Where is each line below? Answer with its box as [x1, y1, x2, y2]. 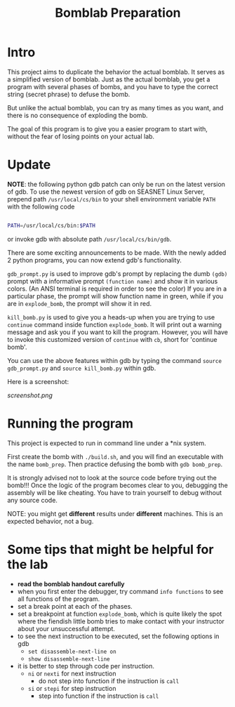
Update [7, 157, 51, 173]
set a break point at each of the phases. [17, 602, 133, 610]
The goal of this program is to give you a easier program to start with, [7, 124, 208, 133]
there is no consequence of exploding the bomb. [7, 111, 148, 119]
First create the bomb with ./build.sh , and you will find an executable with [7, 452, 224, 461]
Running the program [7, 416, 134, 431]
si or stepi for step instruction [27, 684, 116, 692]
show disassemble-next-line [27, 655, 110, 663]
